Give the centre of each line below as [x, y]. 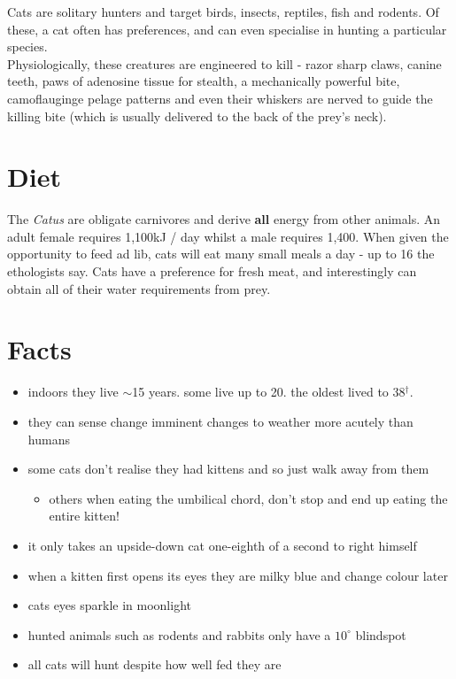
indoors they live [73, 392]
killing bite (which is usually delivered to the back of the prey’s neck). [197, 116]
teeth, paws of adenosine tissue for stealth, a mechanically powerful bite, [204, 81]
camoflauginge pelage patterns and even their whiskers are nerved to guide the [220, 98]
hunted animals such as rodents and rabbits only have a [179, 634]
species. [27, 46]
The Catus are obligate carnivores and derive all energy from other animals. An [224, 219]
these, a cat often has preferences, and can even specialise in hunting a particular [227, 29]
